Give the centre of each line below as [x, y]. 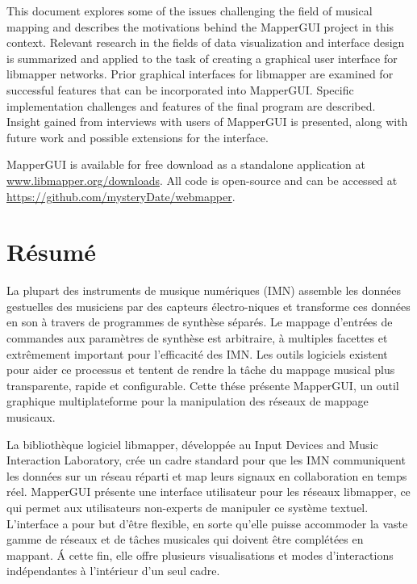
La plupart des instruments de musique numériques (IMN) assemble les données [204, 290]
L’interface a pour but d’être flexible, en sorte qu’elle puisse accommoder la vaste [207, 523]
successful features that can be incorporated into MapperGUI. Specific [180, 89]
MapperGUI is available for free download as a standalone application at [186, 164]
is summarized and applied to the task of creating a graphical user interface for [202, 58]
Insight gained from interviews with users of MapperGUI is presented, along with [207, 122]
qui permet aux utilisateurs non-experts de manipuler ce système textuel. [188, 507]
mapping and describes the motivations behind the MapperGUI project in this [200, 26]
